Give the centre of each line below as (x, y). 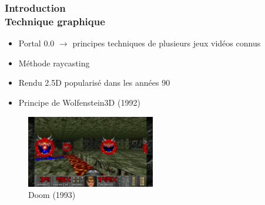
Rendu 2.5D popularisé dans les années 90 (94, 83)
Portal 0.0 (36, 43)
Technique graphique (55, 21)
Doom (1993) (52, 195)
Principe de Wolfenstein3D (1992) (79, 102)
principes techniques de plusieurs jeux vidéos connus (167, 43)
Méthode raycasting (54, 63)
